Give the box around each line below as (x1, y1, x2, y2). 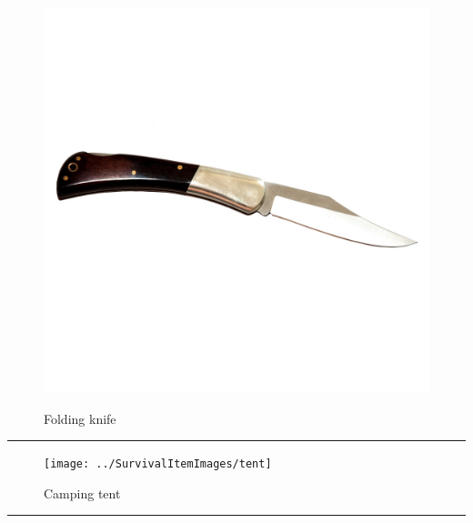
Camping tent (44, 483, 121, 502)
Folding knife (44, 408, 116, 427)
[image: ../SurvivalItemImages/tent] (44, 458, 272, 471)
